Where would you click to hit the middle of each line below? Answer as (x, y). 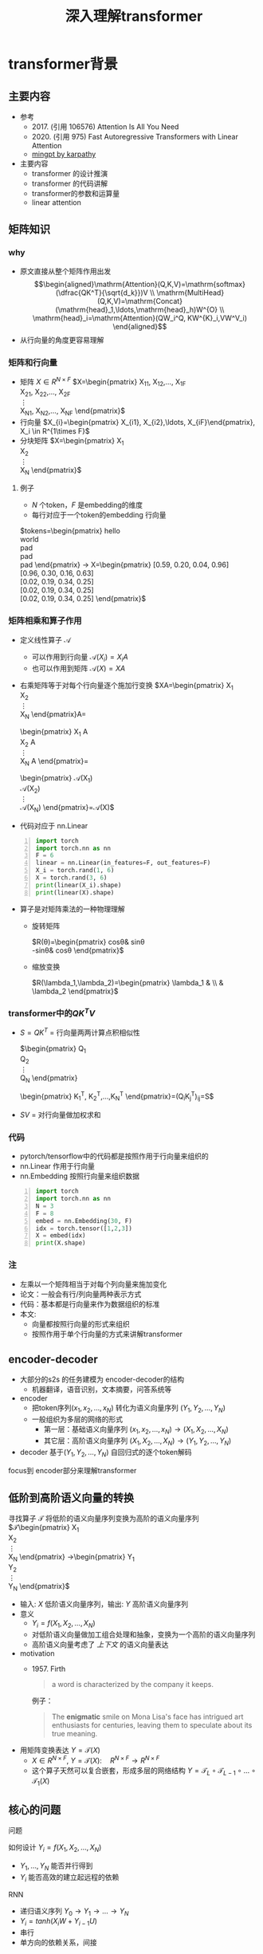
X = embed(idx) (61, 1236)
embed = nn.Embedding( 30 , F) (84, 1221)
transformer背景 (63, 64)
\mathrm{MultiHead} (190, 293)
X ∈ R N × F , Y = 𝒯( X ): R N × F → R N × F (96, 1760)
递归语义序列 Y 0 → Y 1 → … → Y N (74, 1912)
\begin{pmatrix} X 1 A (54, 732)
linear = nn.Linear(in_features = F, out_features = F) (123, 863)
